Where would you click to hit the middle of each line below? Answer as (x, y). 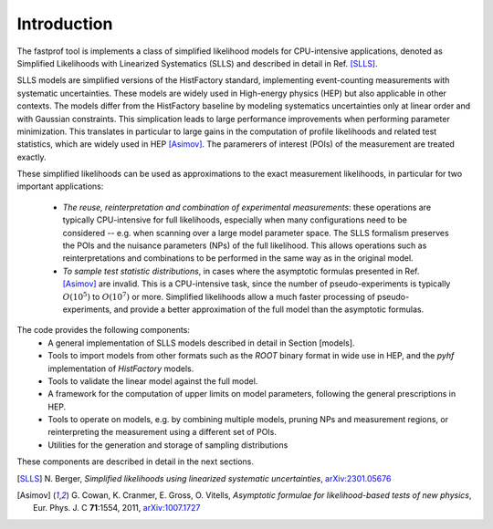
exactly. (31, 157)
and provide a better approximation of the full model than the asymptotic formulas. (269, 309)
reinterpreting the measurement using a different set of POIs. (163, 432)
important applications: (60, 186)
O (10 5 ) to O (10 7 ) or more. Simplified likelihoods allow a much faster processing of (219, 296)
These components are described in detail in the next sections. (136, 462)
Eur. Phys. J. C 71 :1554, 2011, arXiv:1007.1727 (117, 508)
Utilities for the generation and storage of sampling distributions (168, 445)
